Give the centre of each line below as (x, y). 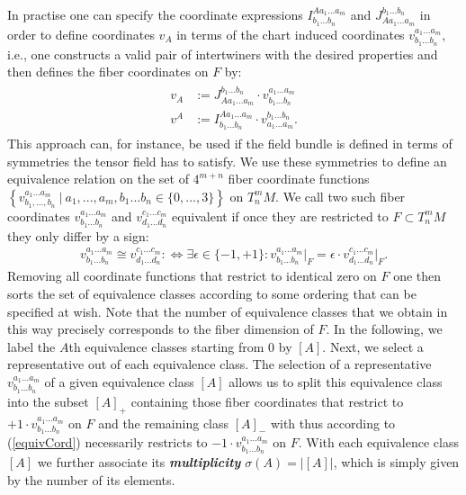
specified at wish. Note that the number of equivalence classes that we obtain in (228, 311)
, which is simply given (396, 462)
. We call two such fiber (341, 196)
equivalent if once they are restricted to (280, 216)
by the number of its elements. (91, 479)
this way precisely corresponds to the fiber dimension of (161, 329)
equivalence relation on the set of (98, 179)
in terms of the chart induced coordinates (291, 34)
